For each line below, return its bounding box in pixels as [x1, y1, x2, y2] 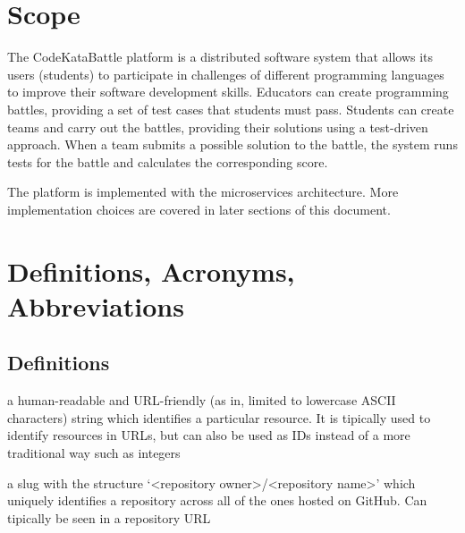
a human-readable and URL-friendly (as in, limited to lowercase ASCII [7, 391, 396, 410]
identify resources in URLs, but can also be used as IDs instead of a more [7, 426, 410, 444]
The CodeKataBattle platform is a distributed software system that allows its [7, 47, 434, 66]
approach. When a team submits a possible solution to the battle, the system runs [7, 135, 458, 154]
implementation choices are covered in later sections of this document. [7, 199, 391, 218]
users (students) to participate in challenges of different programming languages [7, 64, 444, 83]
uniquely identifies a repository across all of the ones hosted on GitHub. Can [7, 491, 427, 510]
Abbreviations [7, 287, 184, 324]
